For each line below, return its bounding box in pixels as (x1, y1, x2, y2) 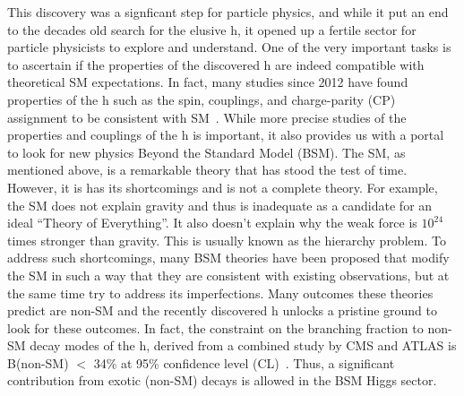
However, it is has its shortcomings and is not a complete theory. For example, (7, 177, 438, 196)
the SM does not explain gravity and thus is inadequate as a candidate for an (7, 195, 433, 214)
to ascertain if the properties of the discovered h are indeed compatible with (7, 55, 425, 73)
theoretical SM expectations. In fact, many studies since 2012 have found (7, 73, 408, 91)
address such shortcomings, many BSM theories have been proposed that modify (7, 248, 450, 267)
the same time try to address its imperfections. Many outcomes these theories (7, 283, 434, 302)
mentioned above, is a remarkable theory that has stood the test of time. (7, 160, 408, 179)
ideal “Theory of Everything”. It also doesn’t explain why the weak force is (7, 213, 417, 232)
